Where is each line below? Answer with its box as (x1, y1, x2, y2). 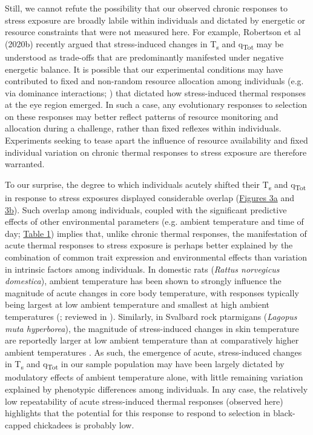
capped (5, 418, 31, 431)
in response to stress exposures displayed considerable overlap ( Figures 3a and (5, 191, 294, 204)
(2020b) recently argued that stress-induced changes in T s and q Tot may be (5, 37, 284, 51)
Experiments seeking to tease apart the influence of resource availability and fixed (5, 134, 308, 147)
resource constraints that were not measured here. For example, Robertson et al (5, 25, 301, 38)
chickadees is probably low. (33, 418, 134, 431)
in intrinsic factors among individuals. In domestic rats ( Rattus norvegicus (5, 262, 280, 275)
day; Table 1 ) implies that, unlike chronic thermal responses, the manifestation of (5, 227, 307, 239)
